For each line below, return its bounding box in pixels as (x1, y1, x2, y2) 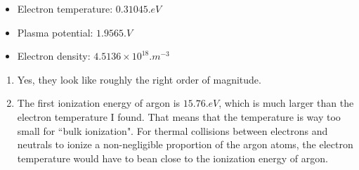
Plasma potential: (17, 25, 93, 39)
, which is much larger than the (218, 96, 354, 110)
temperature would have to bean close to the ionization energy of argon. (17, 150, 328, 165)
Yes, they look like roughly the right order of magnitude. (17, 72, 261, 86)
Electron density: (17, 48, 91, 63)
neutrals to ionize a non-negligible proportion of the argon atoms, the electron (17, 137, 353, 152)
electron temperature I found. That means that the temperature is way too (17, 109, 341, 124)
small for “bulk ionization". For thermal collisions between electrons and (17, 123, 328, 138)
